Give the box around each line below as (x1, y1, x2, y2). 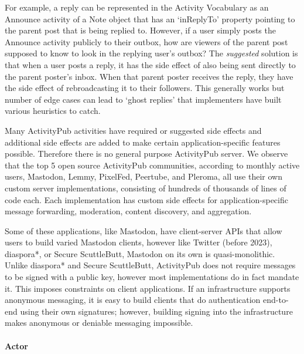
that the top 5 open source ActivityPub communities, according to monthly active (5, 159, 300, 171)
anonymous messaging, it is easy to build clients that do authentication (5, 294, 261, 306)
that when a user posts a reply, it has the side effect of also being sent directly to (5, 58, 296, 70)
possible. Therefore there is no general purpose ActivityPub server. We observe (5, 147, 288, 160)
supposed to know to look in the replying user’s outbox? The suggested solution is (5, 47, 298, 59)
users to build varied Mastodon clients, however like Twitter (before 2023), (5, 236, 272, 248)
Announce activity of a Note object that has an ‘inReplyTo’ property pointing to (5, 12, 295, 25)
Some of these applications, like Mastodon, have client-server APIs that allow (5, 224, 282, 237)
